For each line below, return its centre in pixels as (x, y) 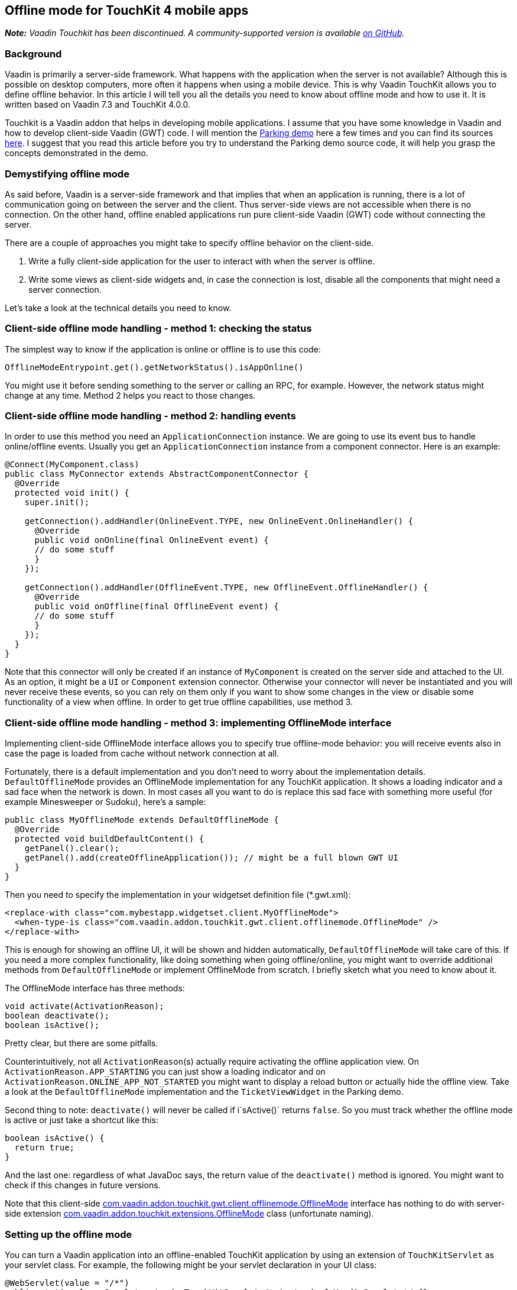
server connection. (65, 289)
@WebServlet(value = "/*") (67, 1283)
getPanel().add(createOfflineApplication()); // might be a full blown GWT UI (211, 858)
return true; (45, 1148)
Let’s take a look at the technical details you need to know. (118, 308)
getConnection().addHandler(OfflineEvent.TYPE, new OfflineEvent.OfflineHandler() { (226, 588)
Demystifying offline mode (67, 174)
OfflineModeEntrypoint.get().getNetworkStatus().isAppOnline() (154, 367)
